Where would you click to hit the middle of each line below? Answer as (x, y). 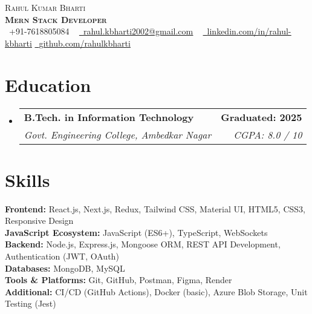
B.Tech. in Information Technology (109, 117)
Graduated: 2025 (262, 117)
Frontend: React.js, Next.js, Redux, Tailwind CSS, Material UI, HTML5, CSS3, (155, 208)
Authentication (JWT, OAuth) (62, 256)
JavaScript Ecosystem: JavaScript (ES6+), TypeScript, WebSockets (136, 232)
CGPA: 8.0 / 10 (268, 134)
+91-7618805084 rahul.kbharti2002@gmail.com (101, 31)
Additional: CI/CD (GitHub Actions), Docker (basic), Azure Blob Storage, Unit (156, 291)
